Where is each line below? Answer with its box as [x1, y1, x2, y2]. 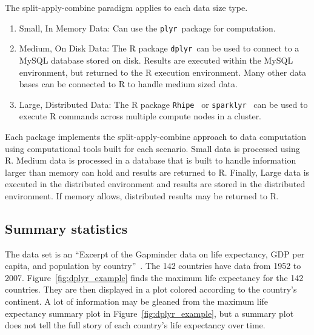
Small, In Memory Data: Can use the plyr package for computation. [19, 21, 276, 34]
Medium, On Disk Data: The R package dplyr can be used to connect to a [19, 42, 299, 55]
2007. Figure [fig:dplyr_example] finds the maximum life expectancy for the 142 [5, 271, 304, 284]
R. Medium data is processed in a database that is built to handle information [5, 154, 296, 167]
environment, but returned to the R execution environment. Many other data [19, 65, 307, 78]
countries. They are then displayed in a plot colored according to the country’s [5, 283, 297, 296]
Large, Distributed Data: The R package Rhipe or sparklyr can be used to [19, 98, 308, 110]
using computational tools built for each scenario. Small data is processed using [5, 142, 300, 154]
